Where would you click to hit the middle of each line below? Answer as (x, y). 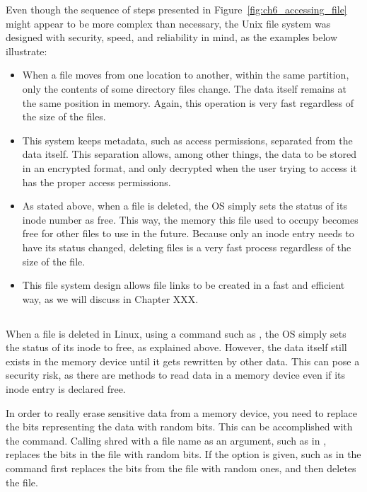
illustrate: (27, 51)
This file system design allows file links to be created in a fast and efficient (183, 285)
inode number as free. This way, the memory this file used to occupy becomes (190, 219)
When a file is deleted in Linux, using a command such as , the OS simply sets (176, 333)
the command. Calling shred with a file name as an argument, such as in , (166, 440)
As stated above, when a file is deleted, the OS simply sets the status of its (185, 206)
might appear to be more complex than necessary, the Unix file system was (168, 23)
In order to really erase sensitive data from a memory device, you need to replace (182, 412)
